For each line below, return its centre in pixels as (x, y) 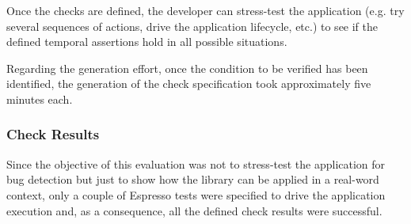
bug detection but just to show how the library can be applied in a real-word (193, 179)
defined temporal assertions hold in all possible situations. (147, 42)
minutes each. (40, 99)
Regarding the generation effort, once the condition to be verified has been (187, 68)
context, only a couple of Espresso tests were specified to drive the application (196, 194)
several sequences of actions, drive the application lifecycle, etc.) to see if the (192, 26)
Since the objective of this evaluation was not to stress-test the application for (196, 163)
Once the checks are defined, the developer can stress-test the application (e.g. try (205, 10)
